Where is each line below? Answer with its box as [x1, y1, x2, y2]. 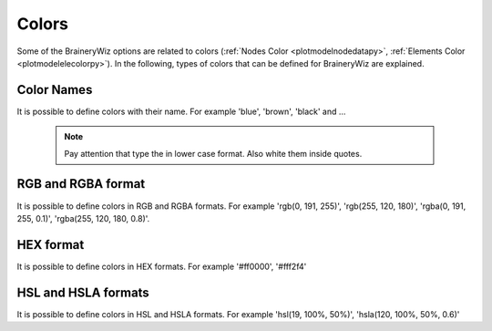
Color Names [16, 82, 93, 98]
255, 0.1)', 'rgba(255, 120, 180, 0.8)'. [16, 212, 150, 223]
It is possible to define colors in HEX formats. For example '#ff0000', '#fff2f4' [16, 261, 307, 272]
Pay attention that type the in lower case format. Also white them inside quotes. [64, 148, 363, 159]
